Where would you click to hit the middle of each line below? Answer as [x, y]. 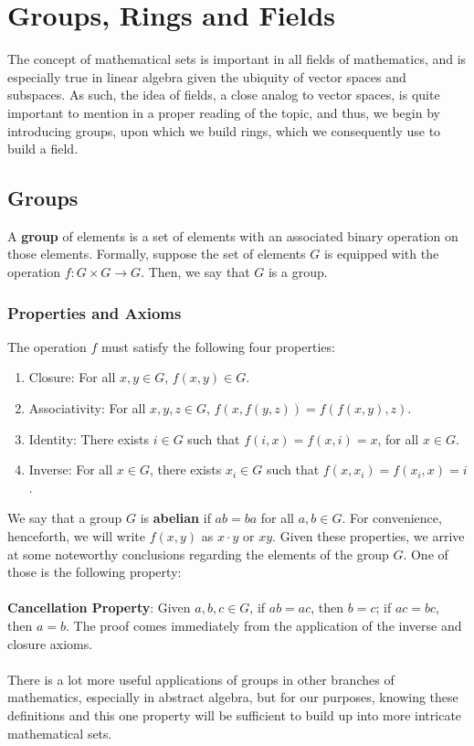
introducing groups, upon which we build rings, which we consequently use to [224, 130]
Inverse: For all [71, 469]
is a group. [298, 272]
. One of [426, 554]
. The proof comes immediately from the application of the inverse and [263, 626]
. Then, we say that [195, 272]
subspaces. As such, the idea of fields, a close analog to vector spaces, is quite [224, 95]
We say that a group [65, 518]
